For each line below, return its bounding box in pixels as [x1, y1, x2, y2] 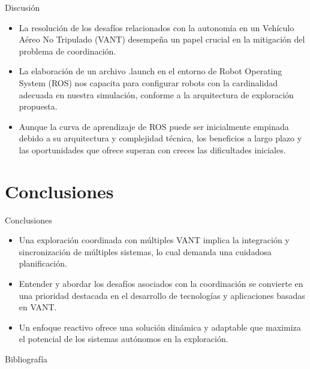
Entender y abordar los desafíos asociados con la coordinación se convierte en [19, 277, 303, 290]
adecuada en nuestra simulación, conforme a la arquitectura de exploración [19, 88, 294, 101]
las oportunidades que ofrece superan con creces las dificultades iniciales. [19, 143, 286, 156]
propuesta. [19, 100, 58, 113]
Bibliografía [5, 353, 48, 365]
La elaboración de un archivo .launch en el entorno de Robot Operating [19, 65, 282, 77]
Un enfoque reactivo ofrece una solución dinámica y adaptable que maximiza [19, 320, 301, 333]
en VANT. [19, 301, 57, 313]
